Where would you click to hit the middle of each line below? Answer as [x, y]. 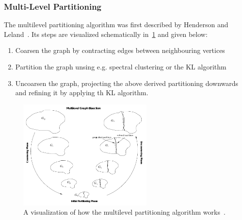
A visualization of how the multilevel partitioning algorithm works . [124, 212]
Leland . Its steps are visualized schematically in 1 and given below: [106, 34]
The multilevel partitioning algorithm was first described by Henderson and [116, 25]
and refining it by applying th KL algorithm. [82, 93]
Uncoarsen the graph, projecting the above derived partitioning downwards [127, 83]
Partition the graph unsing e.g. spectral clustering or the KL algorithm [121, 67]
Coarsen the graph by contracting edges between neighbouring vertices [120, 50]
